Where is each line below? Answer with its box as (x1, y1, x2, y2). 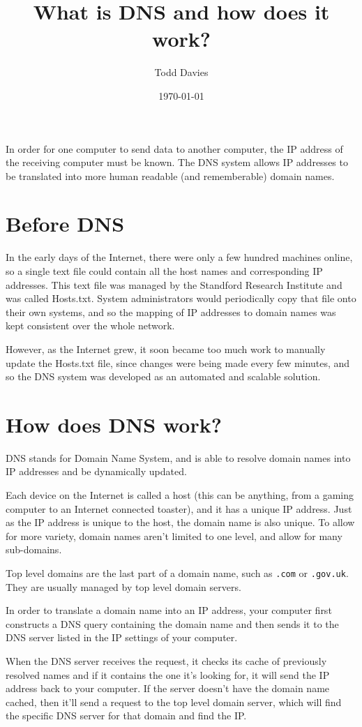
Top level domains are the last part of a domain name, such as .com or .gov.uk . (6, 566, 349, 580)
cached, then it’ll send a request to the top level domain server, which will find (6, 694, 342, 709)
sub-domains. (6, 542, 62, 557)
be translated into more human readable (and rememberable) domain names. (6, 168, 335, 183)
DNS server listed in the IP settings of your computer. (6, 630, 238, 645)
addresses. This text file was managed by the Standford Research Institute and (6, 277, 342, 292)
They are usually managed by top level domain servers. (6, 579, 241, 594)
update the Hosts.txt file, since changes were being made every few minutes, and (6, 355, 350, 370)
